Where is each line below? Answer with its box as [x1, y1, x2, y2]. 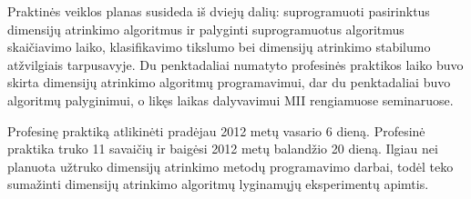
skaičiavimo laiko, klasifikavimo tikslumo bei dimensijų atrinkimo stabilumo [7, 37, 431, 56]
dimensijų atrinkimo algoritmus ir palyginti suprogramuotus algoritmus [7, 19, 404, 38]
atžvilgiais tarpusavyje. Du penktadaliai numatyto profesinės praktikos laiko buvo [7, 55, 464, 74]
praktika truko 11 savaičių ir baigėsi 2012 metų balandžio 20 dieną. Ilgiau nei [7, 139, 438, 158]
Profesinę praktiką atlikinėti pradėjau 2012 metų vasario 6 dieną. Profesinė [7, 121, 425, 140]
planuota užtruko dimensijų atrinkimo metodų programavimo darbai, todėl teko [7, 156, 454, 175]
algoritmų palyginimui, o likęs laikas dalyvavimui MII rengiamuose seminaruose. [7, 90, 454, 109]
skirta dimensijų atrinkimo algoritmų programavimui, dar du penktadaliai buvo [7, 73, 451, 92]
